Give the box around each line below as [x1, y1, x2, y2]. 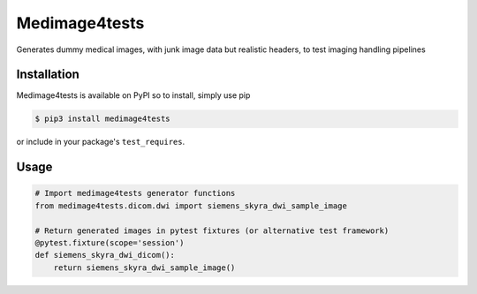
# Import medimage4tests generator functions [34, 188, 236, 199]
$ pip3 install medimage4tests [34, 114, 171, 124]
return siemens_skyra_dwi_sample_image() [53, 262, 236, 273]
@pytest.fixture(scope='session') [34, 237, 185, 247]
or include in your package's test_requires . [16, 137, 185, 147]
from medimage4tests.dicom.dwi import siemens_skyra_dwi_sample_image [34, 200, 348, 211]
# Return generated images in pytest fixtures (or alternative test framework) [34, 225, 390, 236]
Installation [16, 67, 79, 82]
